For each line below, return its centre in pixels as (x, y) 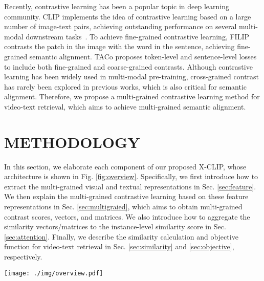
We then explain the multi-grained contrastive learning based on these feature (126, 196)
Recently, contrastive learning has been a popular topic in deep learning (117, 6)
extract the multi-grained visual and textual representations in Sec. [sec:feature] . (130, 186)
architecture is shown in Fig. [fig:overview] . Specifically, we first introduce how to (131, 176)
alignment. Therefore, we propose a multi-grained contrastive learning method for (132, 96)
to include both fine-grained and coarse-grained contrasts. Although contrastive (128, 66)
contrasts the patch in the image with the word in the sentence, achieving (119, 46)
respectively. (23, 256)
